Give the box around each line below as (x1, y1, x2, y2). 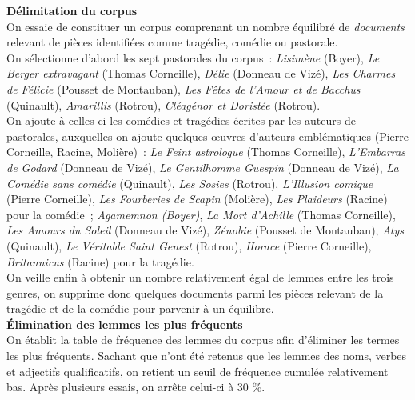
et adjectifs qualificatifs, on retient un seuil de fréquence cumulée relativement (6, 362, 389, 379)
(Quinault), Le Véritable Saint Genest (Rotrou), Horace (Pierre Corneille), (6, 237, 372, 254)
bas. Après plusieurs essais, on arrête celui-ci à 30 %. (6, 378, 265, 395)
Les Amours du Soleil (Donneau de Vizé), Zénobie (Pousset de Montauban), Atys (6, 222, 405, 238)
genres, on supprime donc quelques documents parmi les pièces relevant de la (6, 284, 384, 301)
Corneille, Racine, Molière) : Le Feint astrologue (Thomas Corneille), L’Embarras (6, 143, 405, 160)
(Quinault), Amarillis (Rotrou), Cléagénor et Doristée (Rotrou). (6, 96, 321, 113)
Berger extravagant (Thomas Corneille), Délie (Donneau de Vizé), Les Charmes (6, 65, 396, 82)
